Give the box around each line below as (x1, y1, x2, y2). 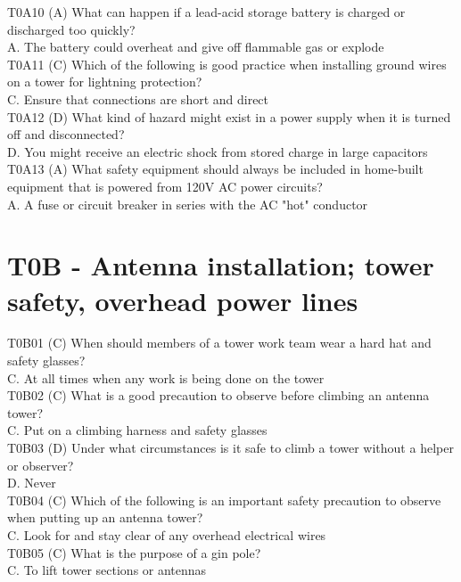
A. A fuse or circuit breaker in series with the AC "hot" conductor (7, 194, 368, 213)
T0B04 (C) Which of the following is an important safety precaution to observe (7, 490, 441, 509)
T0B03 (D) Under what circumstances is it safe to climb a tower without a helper (7, 439, 454, 456)
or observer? (7, 455, 74, 474)
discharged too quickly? (7, 20, 136, 38)
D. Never (7, 473, 56, 492)
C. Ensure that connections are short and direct (7, 89, 269, 108)
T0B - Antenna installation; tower (7, 247, 434, 283)
